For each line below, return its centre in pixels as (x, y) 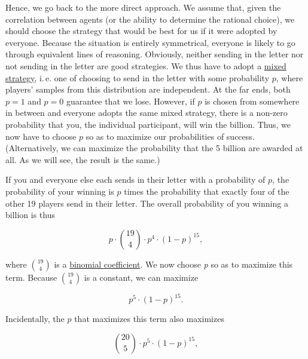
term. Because (31, 277)
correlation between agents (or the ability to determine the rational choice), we (150, 19)
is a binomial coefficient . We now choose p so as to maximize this (173, 264)
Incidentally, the (35, 319)
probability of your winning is (60, 191)
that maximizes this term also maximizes (149, 319)
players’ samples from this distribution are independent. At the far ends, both (148, 89)
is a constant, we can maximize (141, 277)
